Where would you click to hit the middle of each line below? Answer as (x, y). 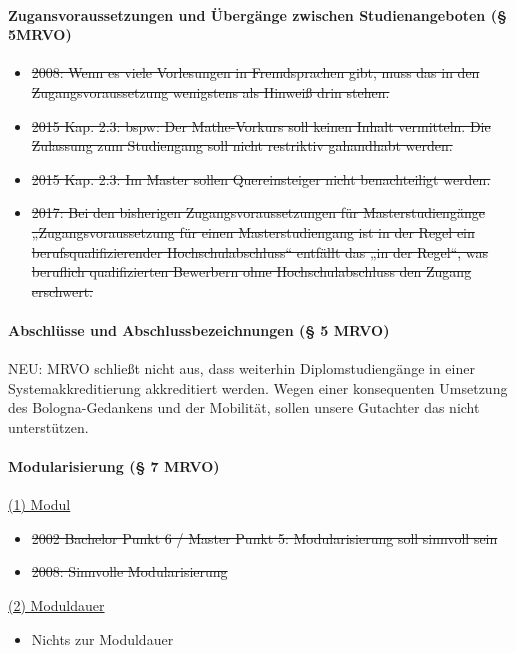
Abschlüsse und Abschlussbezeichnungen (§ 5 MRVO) (199, 329)
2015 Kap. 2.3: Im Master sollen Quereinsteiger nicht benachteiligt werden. (261, 178)
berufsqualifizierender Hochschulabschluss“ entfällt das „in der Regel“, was (260, 251)
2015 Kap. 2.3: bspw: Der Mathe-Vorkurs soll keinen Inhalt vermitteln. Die (261, 125)
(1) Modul (39, 504)
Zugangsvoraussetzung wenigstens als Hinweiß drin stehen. (210, 91)
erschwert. (62, 290)
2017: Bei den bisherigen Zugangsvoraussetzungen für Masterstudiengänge (258, 212)
